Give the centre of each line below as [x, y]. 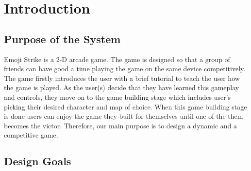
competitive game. [31, 135]
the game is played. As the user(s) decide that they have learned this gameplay [122, 87]
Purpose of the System [62, 39]
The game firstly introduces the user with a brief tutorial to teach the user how [122, 78]
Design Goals [38, 161]
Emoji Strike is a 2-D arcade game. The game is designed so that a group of [117, 59]
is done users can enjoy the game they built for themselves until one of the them [124, 116]
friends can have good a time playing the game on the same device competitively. [125, 69]
